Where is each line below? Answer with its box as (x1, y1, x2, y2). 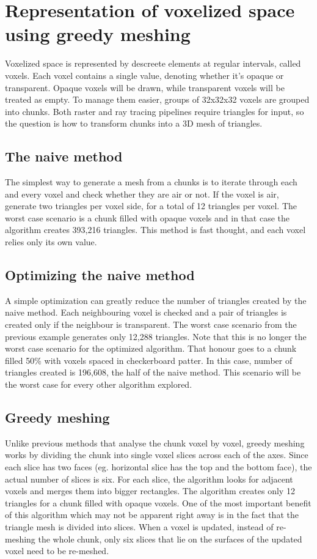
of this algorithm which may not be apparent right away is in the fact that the (5, 508, 299, 521)
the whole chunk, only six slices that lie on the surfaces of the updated (38, 532, 302, 545)
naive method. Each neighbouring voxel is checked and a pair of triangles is (5, 306, 287, 319)
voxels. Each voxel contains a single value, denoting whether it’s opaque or (5, 68, 284, 81)
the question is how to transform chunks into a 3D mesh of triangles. (5, 117, 263, 130)
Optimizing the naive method (5, 265, 195, 284)
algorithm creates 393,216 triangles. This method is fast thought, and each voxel (5, 223, 306, 236)
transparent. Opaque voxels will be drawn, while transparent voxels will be (5, 81, 285, 94)
